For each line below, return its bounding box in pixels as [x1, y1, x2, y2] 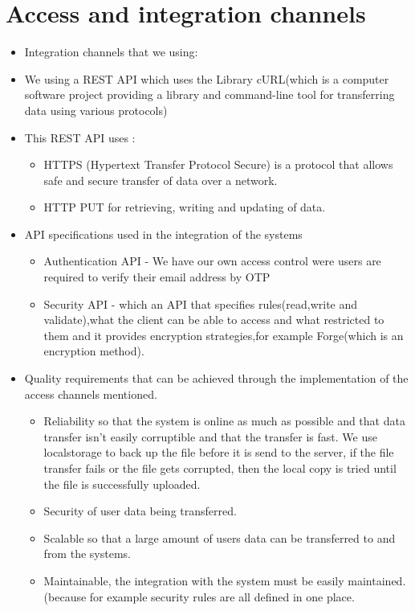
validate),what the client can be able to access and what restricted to [43, 311, 384, 328]
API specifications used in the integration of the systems [24, 225, 303, 242]
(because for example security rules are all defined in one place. [43, 588, 355, 605]
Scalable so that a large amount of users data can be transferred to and [43, 529, 396, 546]
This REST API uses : [24, 129, 136, 146]
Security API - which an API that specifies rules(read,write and [43, 295, 358, 312]
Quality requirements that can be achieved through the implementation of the [24, 370, 409, 387]
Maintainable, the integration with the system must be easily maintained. [43, 572, 406, 588]
